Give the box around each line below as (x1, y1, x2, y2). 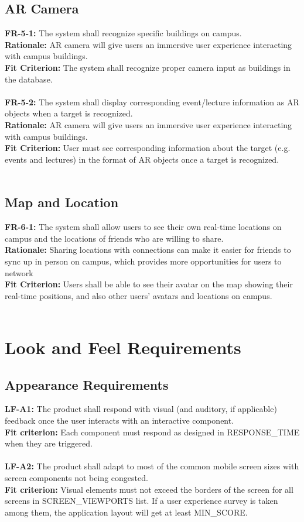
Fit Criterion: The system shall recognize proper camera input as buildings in (5, 61, 291, 73)
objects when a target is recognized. (5, 107, 133, 119)
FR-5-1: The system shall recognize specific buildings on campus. (5, 27, 242, 39)
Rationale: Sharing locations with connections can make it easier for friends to (5, 243, 291, 256)
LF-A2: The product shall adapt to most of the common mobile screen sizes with (5, 460, 299, 472)
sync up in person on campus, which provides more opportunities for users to (5, 255, 282, 267)
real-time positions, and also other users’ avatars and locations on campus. (5, 289, 272, 301)
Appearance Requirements (5, 375, 169, 393)
